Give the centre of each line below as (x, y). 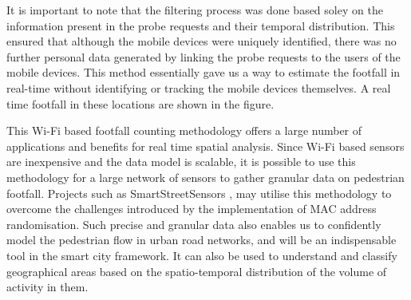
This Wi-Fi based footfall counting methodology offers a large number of (184, 130)
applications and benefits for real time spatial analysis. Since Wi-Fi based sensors (205, 146)
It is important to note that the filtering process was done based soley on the (195, 10)
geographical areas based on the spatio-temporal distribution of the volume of (197, 271)
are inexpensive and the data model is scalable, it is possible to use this (181, 162)
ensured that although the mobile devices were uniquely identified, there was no (202, 41)
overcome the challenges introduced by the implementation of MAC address (192, 209)
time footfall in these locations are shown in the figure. (140, 103)
